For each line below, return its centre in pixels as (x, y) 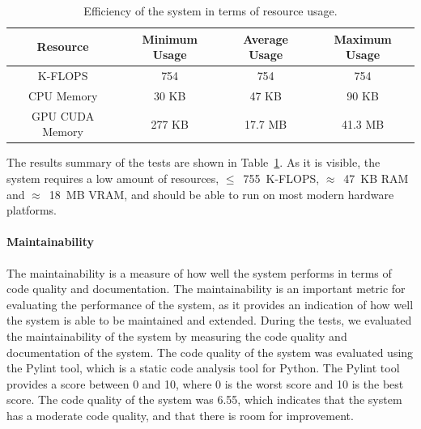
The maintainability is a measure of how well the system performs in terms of (199, 272)
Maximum (363, 38)
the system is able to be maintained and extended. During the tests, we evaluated (209, 320)
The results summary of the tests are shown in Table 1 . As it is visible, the (193, 162)
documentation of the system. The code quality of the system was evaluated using (210, 352)
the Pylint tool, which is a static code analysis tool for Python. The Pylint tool (203, 368)
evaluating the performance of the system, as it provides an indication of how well (210, 304)
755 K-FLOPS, (281, 178)
